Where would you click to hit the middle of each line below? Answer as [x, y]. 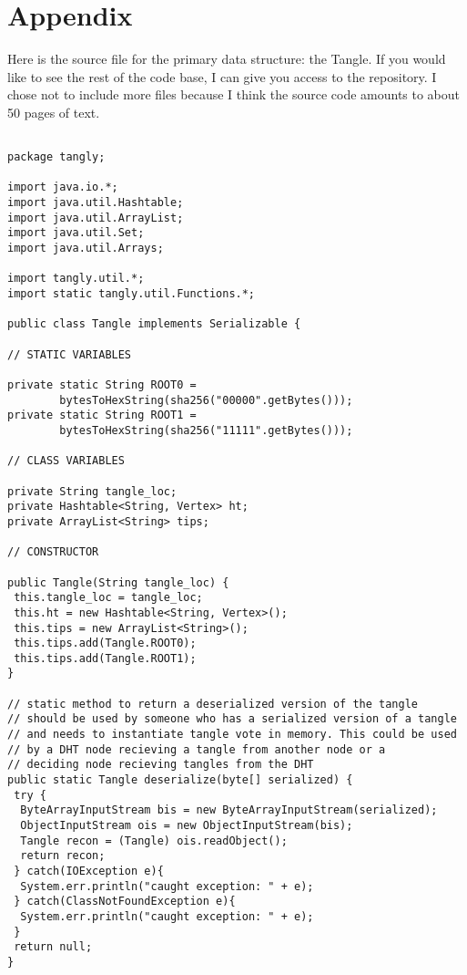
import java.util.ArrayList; [96, 218]
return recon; [63, 856]
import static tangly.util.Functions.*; [132, 294]
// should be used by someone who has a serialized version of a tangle [232, 719]
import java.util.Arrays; [86, 249]
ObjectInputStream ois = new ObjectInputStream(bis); [187, 826]
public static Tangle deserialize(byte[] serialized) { [180, 780]
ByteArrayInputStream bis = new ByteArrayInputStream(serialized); [229, 810]
